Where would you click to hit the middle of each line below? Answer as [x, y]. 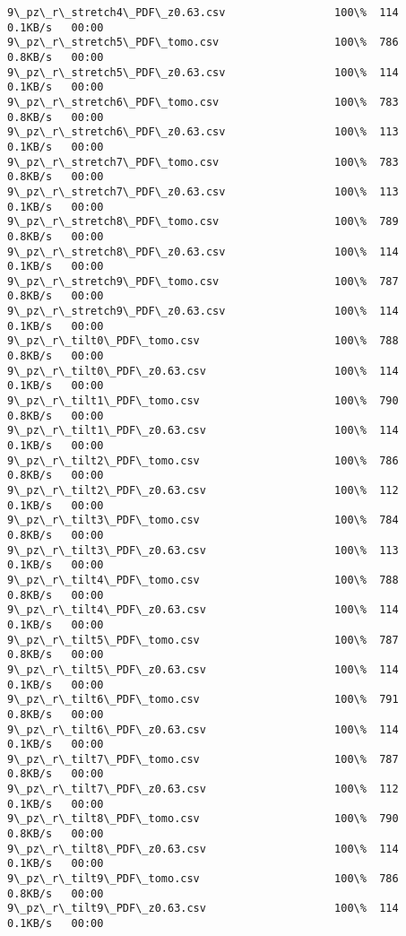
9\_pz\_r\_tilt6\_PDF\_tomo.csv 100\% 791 [203, 700]
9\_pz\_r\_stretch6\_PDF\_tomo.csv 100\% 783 [203, 102]
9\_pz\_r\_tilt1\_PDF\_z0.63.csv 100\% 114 [203, 431]
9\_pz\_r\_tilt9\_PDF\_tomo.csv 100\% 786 [203, 879]
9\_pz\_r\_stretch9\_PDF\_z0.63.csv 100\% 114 [203, 312]
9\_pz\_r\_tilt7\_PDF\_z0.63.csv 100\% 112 [203, 789]
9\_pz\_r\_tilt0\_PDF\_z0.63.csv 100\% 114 [203, 371]
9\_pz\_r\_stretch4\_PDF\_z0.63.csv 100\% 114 [203, 13]
